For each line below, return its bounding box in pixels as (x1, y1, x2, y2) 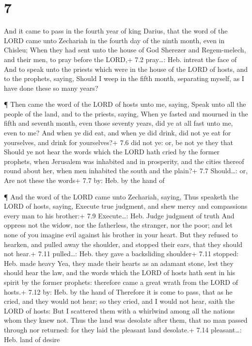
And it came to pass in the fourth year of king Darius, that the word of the (4, 26, 228, 36)
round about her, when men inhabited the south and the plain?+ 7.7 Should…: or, (4, 165, 248, 176)
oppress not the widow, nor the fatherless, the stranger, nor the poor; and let (4, 220, 233, 230)
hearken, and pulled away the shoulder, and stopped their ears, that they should (4, 239, 243, 249)
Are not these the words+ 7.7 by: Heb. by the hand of (4, 175, 165, 185)
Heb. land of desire (4, 334, 60, 344)
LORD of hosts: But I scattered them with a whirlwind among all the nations (4, 305, 235, 315)
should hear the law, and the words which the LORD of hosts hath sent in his (4, 267, 236, 278)
